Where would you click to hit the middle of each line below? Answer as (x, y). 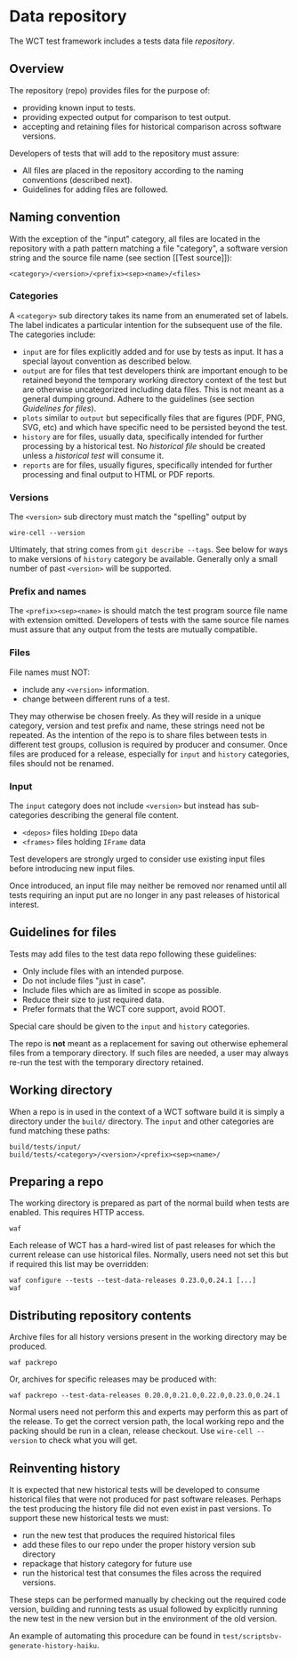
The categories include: (52, 334)
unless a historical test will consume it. (93, 455)
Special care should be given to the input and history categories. (130, 1026)
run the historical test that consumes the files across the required (141, 1573)
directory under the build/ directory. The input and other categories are (141, 1121)
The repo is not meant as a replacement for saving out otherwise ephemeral (149, 1043)
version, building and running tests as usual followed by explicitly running (144, 1609)
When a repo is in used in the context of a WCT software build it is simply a (147, 1111)
